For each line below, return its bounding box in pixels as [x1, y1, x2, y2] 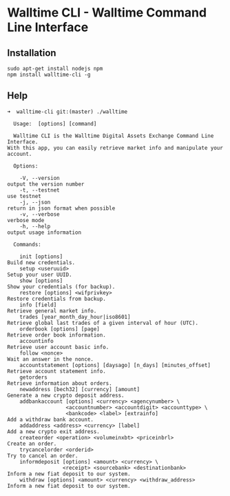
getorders [19, 374, 48, 381]
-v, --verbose [19, 210, 60, 218]
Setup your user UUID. [7, 271, 72, 278]
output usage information [7, 229, 81, 236]
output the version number [7, 181, 85, 188]
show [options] [19, 277, 63, 284]
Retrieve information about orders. [7, 379, 112, 387]
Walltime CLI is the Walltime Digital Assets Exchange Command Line [13, 132, 214, 139]
